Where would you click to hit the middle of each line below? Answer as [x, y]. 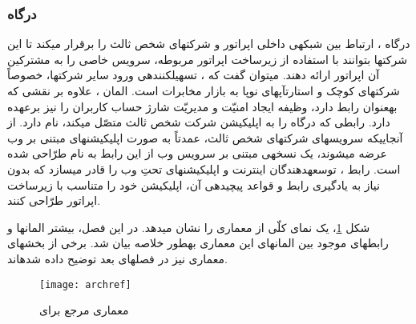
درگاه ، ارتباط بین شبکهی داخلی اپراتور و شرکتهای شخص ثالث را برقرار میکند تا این [209, 44]
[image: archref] [85, 284]
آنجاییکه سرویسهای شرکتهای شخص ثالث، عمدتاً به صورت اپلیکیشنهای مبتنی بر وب [205, 137]
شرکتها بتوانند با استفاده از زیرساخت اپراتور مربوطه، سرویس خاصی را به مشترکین [207, 59]
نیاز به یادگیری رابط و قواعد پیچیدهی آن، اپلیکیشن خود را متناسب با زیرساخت [194, 184]
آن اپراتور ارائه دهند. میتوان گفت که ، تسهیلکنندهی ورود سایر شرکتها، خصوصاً [194, 75]
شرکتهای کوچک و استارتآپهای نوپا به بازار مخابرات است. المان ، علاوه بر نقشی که [204, 90]
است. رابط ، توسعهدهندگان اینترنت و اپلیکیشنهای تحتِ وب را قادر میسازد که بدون [204, 168]
